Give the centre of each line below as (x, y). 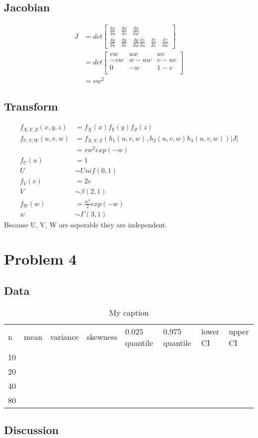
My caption (129, 312)
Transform (31, 106)
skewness (102, 337)
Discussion (32, 429)
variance (64, 337)
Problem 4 (40, 259)
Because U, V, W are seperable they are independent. (86, 225)
